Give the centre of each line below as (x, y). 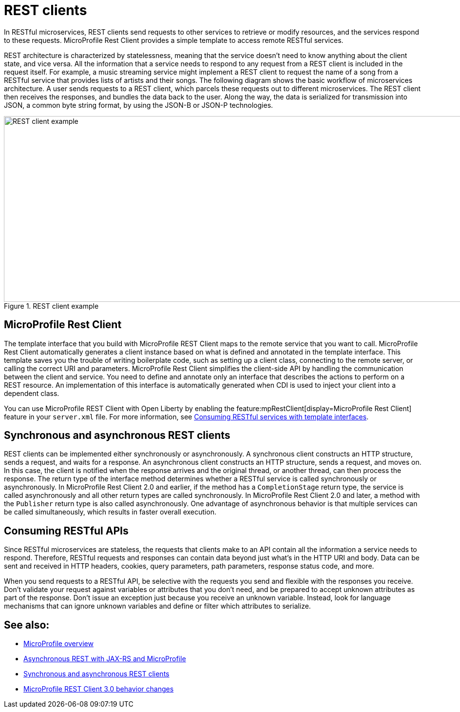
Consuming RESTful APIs (66, 531)
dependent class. (32, 393)
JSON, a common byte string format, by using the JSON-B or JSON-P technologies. (139, 105)
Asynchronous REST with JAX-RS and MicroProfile (105, 659)
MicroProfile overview (58, 644)
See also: (27, 625)
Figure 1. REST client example (51, 306)
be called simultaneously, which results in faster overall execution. (110, 512)
